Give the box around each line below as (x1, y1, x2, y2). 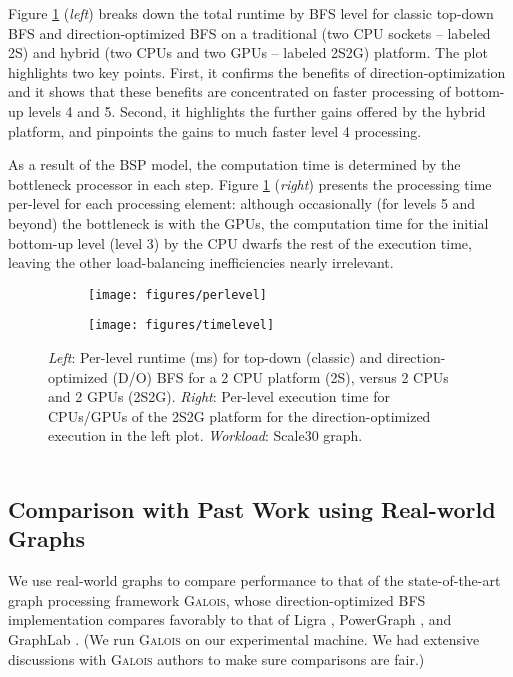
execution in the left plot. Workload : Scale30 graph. (48, 425, 363, 446)
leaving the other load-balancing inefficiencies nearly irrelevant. (8, 252, 394, 273)
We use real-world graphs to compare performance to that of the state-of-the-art (8, 570, 501, 591)
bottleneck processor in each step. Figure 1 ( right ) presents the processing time (8, 173, 492, 194)
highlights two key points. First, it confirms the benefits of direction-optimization (8, 61, 506, 82)
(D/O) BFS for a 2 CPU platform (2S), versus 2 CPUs (112, 366, 449, 387)
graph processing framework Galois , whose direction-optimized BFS (8, 589, 426, 610)
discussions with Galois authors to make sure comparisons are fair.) (8, 648, 425, 669)
